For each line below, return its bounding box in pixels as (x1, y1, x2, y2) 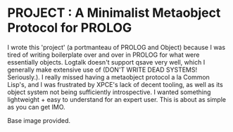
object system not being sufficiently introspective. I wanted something (7, 88, 211, 96)
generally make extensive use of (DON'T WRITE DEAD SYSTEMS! (7, 65, 198, 74)
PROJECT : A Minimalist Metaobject (7, 5, 221, 21)
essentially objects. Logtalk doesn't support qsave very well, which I (7, 58, 206, 66)
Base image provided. (7, 116, 71, 124)
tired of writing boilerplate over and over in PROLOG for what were (7, 51, 200, 59)
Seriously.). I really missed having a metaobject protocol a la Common (7, 72, 210, 81)
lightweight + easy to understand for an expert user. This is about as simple (7, 95, 227, 103)
